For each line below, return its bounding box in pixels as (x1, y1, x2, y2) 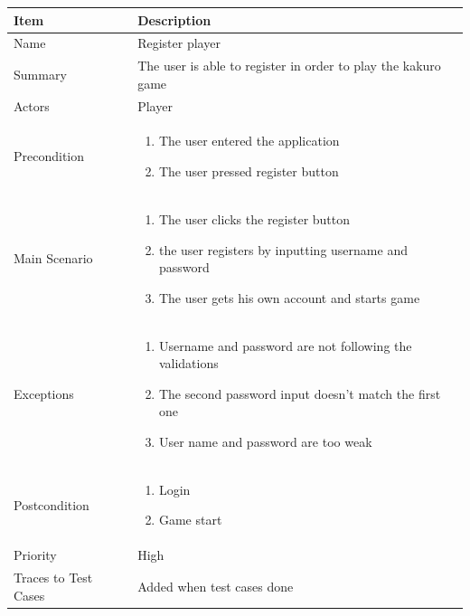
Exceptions (14, 384, 74, 403)
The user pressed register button (158, 162, 339, 181)
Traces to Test (14, 568, 93, 587)
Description (137, 10, 211, 29)
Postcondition (14, 495, 89, 514)
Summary (14, 64, 67, 83)
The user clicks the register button (158, 209, 351, 228)
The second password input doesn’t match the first (158, 384, 441, 403)
